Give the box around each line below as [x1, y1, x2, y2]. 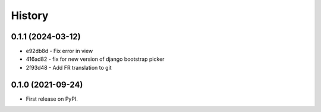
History [11, 9, 49, 22]
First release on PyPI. [26, 95, 78, 102]
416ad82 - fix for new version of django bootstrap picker [26, 55, 165, 63]
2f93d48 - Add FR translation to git [26, 64, 112, 71]
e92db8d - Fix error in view [26, 48, 93, 55]
